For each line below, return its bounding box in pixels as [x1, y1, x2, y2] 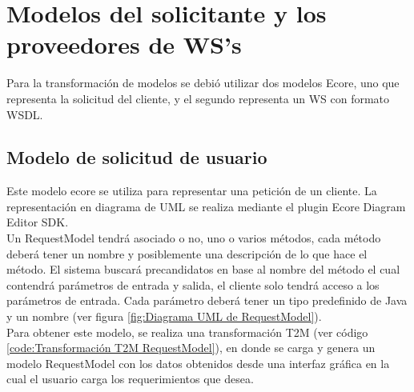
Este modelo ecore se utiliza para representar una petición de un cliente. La [6, 182, 377, 199]
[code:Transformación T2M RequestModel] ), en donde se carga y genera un [6, 339, 376, 356]
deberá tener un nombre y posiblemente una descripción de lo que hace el [6, 245, 368, 262]
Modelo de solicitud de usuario [6, 145, 267, 170]
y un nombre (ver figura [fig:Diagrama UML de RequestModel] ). [6, 308, 322, 325]
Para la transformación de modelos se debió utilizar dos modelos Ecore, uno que [6, 74, 400, 91]
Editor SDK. [6, 214, 69, 230]
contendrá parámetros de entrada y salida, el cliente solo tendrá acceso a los [6, 276, 380, 293]
